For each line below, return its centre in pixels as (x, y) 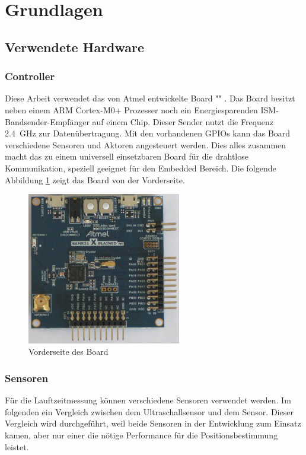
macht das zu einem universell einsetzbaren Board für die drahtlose (127, 156)
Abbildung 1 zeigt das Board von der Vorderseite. (95, 179)
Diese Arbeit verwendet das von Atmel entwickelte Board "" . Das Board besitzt (150, 98)
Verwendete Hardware (75, 47)
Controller (30, 76)
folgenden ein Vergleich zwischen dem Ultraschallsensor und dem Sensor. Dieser (149, 411)
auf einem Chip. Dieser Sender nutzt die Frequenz (183, 121)
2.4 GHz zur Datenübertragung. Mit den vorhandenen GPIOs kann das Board (148, 133)
